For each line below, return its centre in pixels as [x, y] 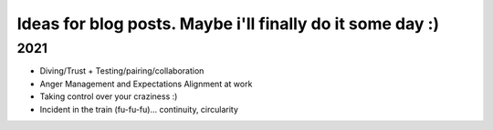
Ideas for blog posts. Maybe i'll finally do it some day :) [228, 24]
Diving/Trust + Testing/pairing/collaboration [122, 71]
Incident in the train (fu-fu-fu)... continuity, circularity [139, 109]
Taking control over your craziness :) [109, 96]
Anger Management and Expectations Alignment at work [146, 84]
